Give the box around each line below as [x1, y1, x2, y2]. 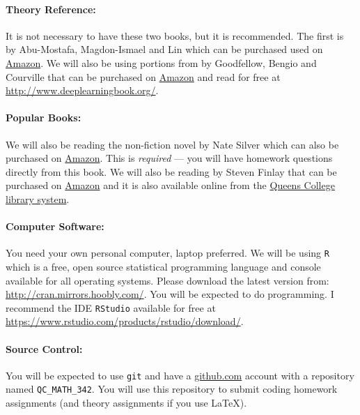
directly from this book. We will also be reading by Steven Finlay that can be [6, 164, 337, 179]
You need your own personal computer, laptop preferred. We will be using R [6, 246, 329, 260]
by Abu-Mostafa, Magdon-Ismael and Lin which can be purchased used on [6, 42, 323, 56]
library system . [6, 191, 70, 206]
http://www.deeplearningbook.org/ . [6, 83, 159, 98]
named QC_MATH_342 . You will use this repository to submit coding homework [6, 382, 338, 396]
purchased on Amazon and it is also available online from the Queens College [6, 178, 335, 193]
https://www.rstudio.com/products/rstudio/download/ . [6, 314, 244, 329]
